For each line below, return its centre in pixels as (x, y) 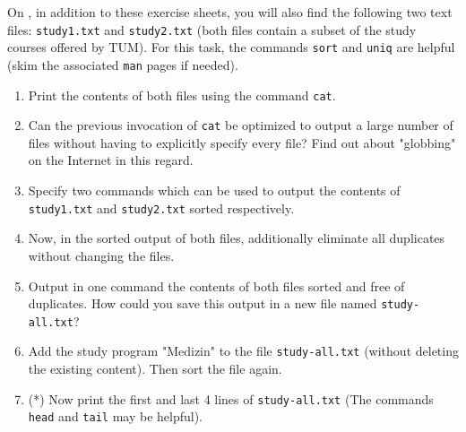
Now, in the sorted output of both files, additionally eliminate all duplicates (237, 238)
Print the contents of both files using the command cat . (182, 95)
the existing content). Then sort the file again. (155, 369)
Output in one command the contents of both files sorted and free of (216, 285)
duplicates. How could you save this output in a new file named (203, 303)
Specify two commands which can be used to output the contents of (214, 190)
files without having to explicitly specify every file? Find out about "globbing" (242, 142)
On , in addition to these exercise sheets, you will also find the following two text (230, 12)
